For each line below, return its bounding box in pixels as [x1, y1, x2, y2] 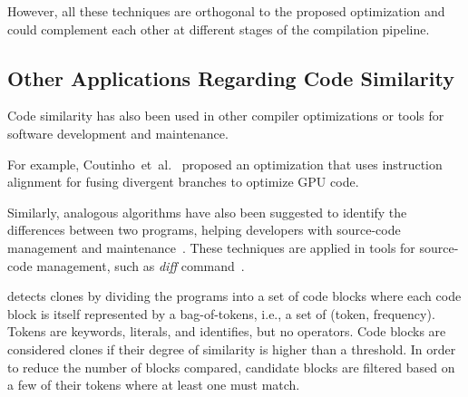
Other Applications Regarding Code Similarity [7, 63, 454, 92]
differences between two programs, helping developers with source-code [7, 220, 401, 239]
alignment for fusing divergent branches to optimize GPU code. [7, 172, 359, 191]
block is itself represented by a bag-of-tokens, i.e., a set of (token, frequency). [7, 304, 435, 323]
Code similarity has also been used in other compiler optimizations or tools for [7, 106, 444, 125]
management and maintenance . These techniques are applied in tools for [7, 237, 415, 257]
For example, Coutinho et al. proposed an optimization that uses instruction [7, 154, 443, 173]
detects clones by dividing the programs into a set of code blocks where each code [7, 286, 462, 305]
